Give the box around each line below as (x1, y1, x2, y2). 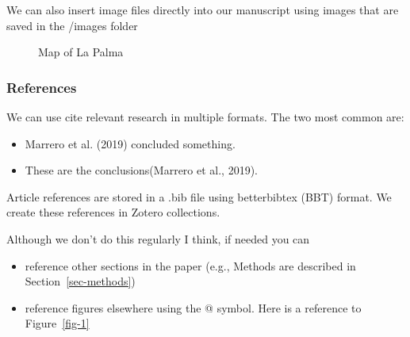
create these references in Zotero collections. (6, 204, 220, 220)
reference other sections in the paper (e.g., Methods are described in (25, 257, 356, 274)
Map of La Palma (38, 44, 124, 60)
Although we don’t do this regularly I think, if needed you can (6, 230, 310, 247)
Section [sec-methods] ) (25, 273, 136, 289)
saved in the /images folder (6, 17, 138, 33)
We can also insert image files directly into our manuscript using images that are (6, 2, 399, 17)
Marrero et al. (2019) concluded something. (25, 135, 236, 151)
